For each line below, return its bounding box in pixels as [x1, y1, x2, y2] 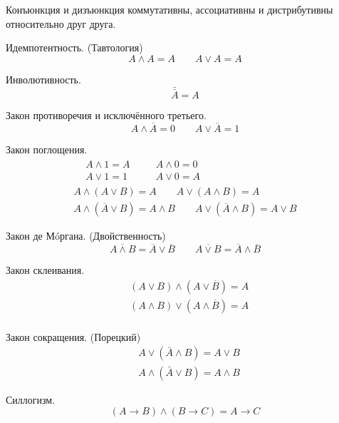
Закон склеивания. [6, 263, 85, 277]
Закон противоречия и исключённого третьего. [6, 107, 207, 122]
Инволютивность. [6, 71, 81, 86]
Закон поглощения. [6, 141, 88, 156]
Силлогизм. [6, 392, 56, 407]
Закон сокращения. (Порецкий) [6, 329, 141, 344]
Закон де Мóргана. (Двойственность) [6, 228, 166, 243]
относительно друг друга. [6, 16, 116, 31]
